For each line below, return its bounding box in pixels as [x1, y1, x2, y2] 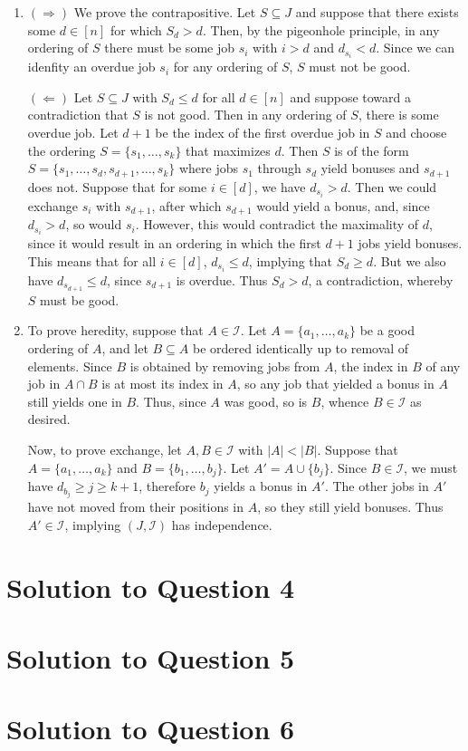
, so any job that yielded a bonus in [236, 374, 435, 393]
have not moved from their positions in [27, 497, 244, 516]
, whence [320, 391, 369, 410]
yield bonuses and [320, 159, 420, 178]
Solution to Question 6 [6, 710, 295, 747]
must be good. [40, 290, 119, 309]
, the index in [333, 356, 408, 375]
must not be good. [309, 57, 411, 76]
